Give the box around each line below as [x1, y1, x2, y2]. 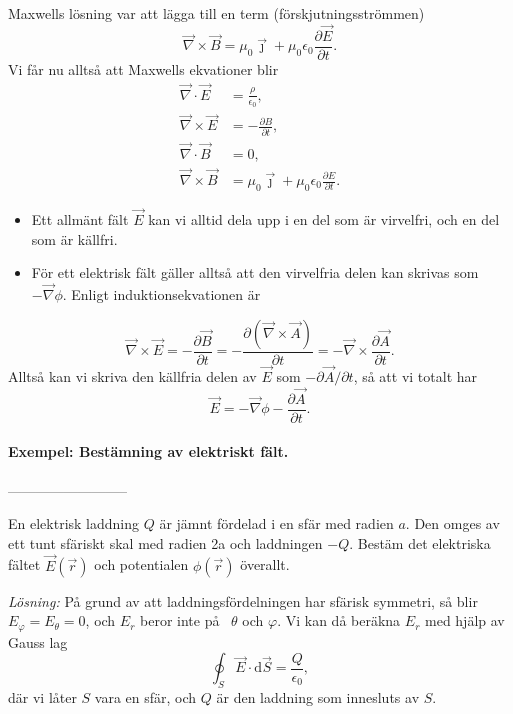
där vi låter [8, 686, 77, 707]
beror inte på [140, 610, 220, 631]
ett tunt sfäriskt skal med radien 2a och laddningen [8, 532, 323, 553]
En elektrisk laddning [8, 513, 140, 534]
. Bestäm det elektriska [349, 532, 491, 553]
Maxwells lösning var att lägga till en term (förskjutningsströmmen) [8, 3, 425, 23]
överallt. [240, 554, 290, 575]
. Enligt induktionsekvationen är [62, 284, 261, 305]
